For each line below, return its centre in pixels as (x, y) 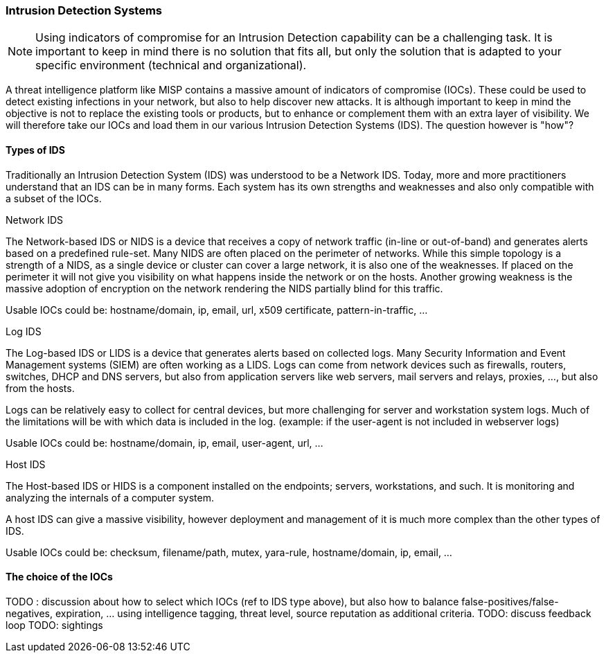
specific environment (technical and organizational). (171, 65)
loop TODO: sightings (54, 625)
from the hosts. (40, 388)
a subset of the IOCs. (54, 198)
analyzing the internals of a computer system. (110, 497)
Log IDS (24, 331)
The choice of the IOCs (59, 577)
